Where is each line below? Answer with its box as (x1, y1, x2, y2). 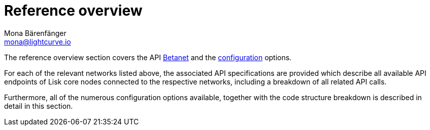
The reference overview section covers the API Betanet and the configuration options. (4, 53, 292, 62)
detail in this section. (4, 101, 73, 110)
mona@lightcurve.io (4, 37, 71, 46)
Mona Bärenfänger (4, 28, 67, 37)
